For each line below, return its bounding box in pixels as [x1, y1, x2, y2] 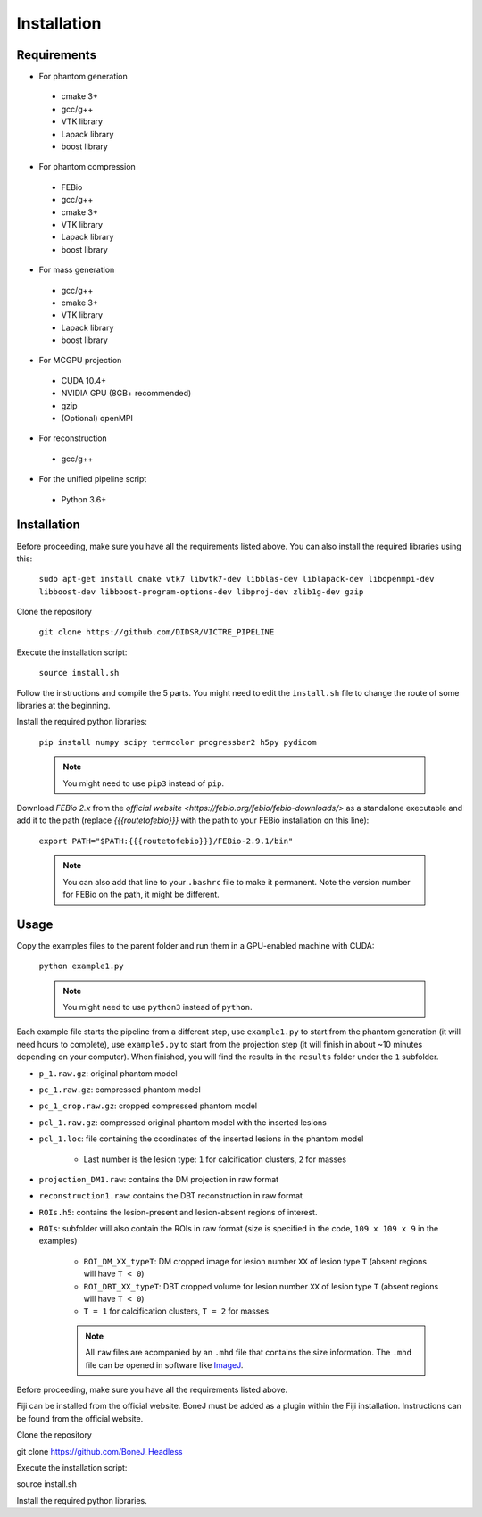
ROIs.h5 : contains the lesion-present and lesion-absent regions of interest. [38, 1206, 318, 1217]
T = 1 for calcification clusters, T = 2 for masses [83, 1306, 270, 1316]
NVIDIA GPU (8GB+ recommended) [61, 388, 192, 399]
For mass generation [38, 264, 115, 276]
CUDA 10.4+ [61, 375, 107, 385]
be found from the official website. [16, 1413, 144, 1423]
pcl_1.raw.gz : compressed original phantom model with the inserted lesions [38, 1116, 328, 1128]
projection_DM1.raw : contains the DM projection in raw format [38, 1173, 279, 1184]
